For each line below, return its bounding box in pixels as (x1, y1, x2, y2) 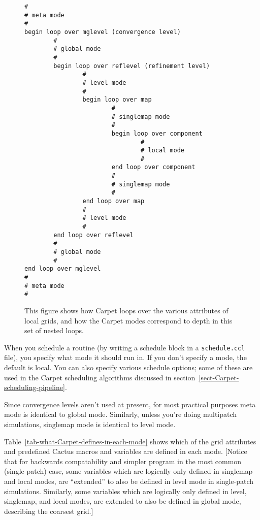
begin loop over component (111, 129, 203, 137)
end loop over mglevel (24, 265, 101, 273)
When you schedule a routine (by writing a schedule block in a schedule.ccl (4, 342, 245, 352)
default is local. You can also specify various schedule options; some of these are (4, 362, 253, 372)
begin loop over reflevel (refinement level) (53, 62, 210, 70)
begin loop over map (82, 96, 152, 104)
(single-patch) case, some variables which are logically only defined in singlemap (4, 466, 253, 476)
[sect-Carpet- (199, 372, 239, 382)
